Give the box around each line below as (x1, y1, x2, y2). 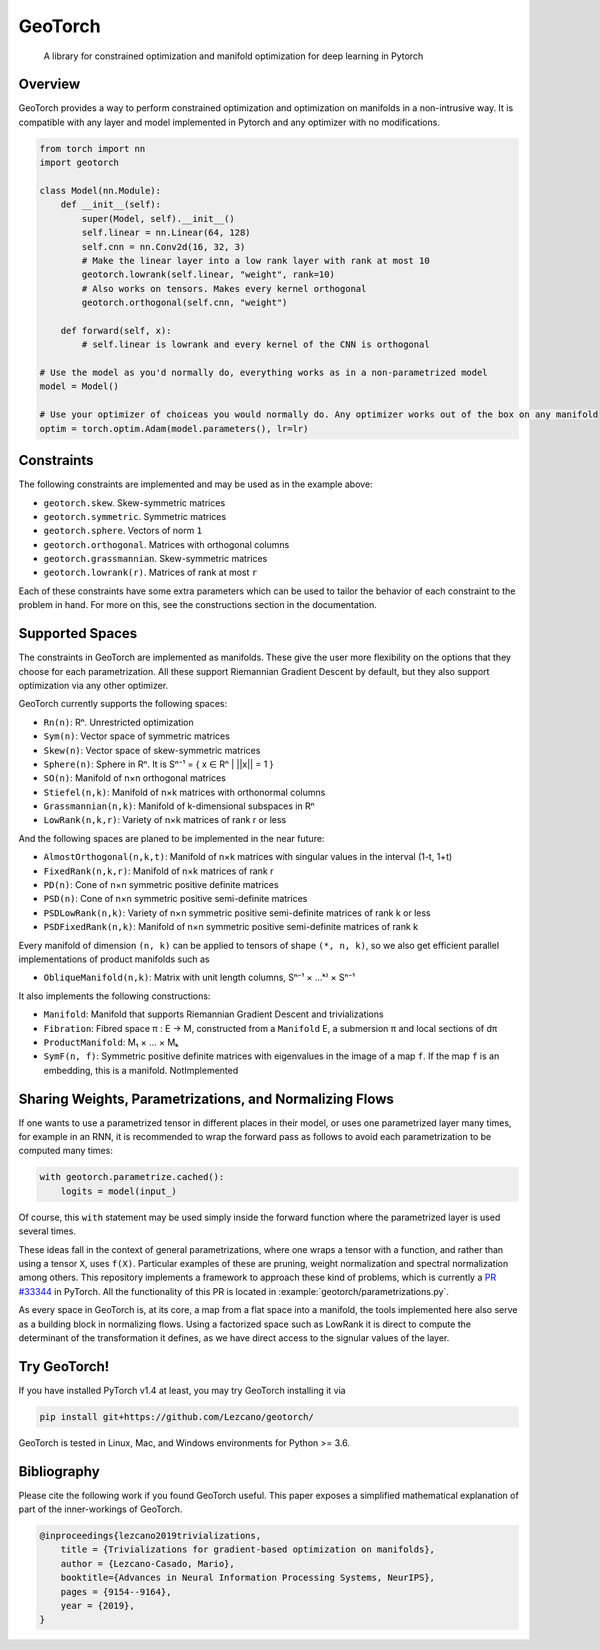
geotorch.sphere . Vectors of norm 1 (43, 525, 203, 537)
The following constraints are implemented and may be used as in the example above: (18, 478, 374, 490)
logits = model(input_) (60, 1185, 177, 1197)
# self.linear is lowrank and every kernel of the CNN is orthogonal (81, 339, 430, 350)
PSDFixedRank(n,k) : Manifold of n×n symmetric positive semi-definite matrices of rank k (43, 921, 419, 933)
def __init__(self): (60, 199, 162, 210)
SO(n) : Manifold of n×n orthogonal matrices (43, 772, 227, 784)
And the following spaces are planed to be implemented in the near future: (18, 832, 325, 844)
